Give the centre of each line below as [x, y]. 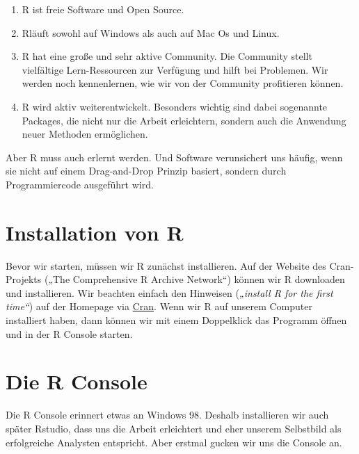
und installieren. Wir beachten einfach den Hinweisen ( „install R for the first [169, 292]
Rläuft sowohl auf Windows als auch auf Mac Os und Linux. [151, 32]
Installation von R [95, 232]
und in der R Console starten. [69, 333]
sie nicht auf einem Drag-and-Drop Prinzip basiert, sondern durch [146, 171]
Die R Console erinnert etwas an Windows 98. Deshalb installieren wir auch [167, 415]
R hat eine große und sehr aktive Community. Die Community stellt [167, 56]
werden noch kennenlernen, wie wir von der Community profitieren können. [183, 83]
